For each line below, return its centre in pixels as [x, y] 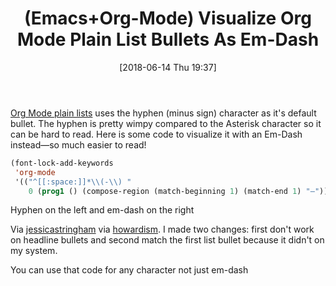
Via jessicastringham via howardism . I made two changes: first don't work [162, 229]
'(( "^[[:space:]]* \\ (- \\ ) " [73, 182]
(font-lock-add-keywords [62, 163]
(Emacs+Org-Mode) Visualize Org [168, 18]
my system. [34, 251]
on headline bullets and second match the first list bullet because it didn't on [167, 240]
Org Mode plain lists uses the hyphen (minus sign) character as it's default [163, 113]
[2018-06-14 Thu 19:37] [168, 67]
